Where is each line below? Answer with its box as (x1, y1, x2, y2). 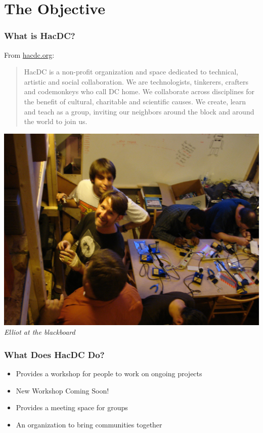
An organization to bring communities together (16, 419, 162, 429)
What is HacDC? (4, 29, 75, 42)
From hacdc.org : (4, 49, 55, 60)
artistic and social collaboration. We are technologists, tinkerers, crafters (24, 76, 249, 87)
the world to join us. (24, 116, 87, 127)
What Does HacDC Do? (4, 348, 105, 361)
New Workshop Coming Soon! (16, 385, 109, 396)
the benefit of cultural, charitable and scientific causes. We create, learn (24, 96, 246, 106)
